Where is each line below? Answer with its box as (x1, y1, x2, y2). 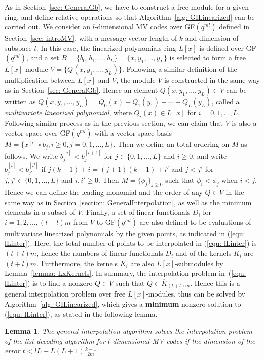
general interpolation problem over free (5, 288, 126, 299)
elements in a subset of (5, 207, 76, 217)
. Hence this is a (190, 277, 240, 288)
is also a (232, 117, 257, 128)
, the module (116, 75, 156, 85)
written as (5, 95, 36, 106)
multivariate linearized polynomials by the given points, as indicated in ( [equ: (5, 227, 245, 238)
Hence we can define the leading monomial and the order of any (5, 187, 203, 198)
